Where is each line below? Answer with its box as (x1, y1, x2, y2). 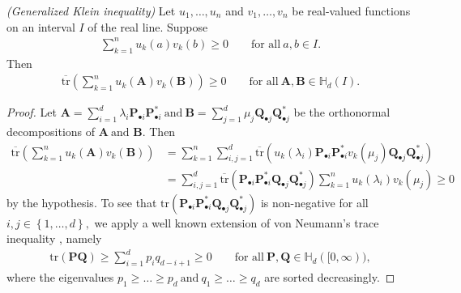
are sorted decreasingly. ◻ (264, 269, 395, 286)
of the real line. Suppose (88, 18, 208, 35)
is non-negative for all (260, 193, 369, 210)
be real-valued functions (292, 2, 411, 19)
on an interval (6, 18, 75, 35)
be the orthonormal (293, 104, 391, 121)
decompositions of (6, 122, 96, 139)
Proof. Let (6, 104, 57, 121)
